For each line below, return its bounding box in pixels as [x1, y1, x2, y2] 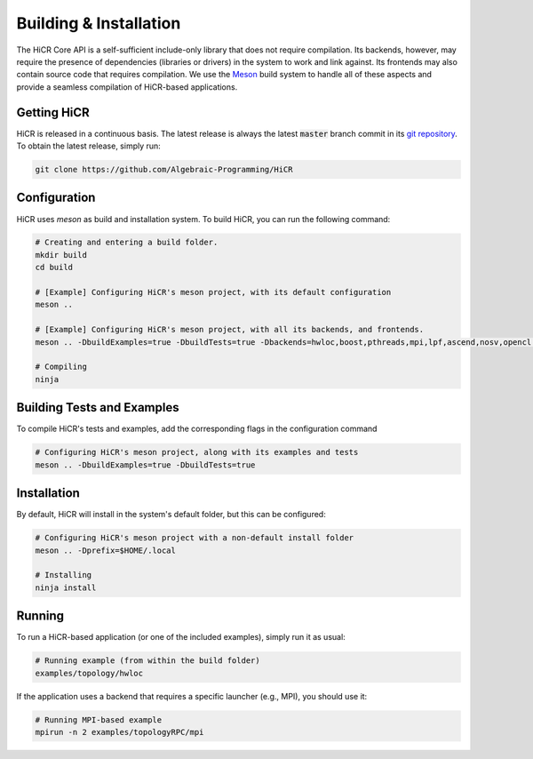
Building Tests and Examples [16, 400, 179, 415]
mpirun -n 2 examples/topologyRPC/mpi [35, 727, 204, 737]
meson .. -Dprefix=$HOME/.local [35, 545, 177, 555]
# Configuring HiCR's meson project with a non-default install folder [35, 533, 354, 543]
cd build [35, 262, 74, 273]
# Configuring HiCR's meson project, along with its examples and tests [35, 447, 359, 458]
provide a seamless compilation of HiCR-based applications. [16, 81, 238, 92]
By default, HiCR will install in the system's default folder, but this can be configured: [16, 509, 326, 520]
